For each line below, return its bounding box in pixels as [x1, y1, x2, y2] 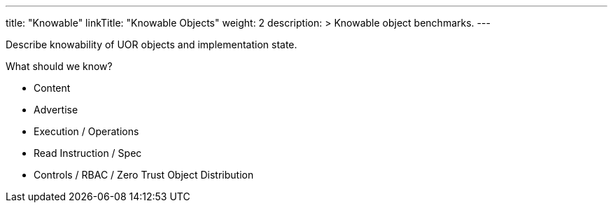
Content [34, 82, 71, 94]
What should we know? [6, 60, 113, 72]
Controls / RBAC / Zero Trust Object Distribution [34, 169, 254, 181]
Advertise [34, 104, 78, 116]
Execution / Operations [34, 125, 139, 137]
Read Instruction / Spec [34, 147, 142, 159]
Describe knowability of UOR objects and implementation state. [6, 39, 297, 50]
